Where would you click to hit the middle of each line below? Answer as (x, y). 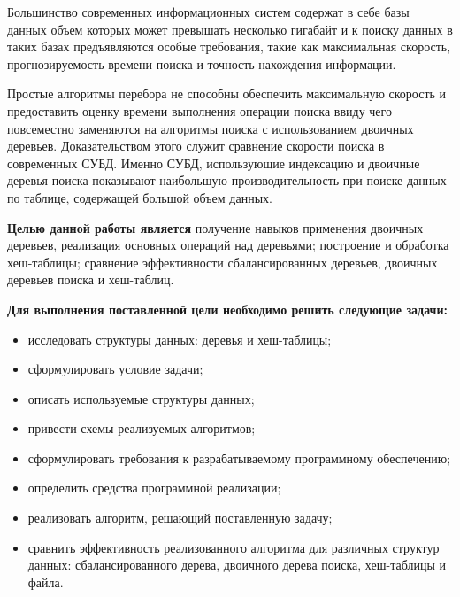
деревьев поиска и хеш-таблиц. (91, 279)
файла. (46, 581)
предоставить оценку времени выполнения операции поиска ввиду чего (199, 110)
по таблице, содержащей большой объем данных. (140, 197)
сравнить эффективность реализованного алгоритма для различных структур (234, 547)
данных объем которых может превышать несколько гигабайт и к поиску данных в (230, 29)
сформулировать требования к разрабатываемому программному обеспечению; (239, 457)
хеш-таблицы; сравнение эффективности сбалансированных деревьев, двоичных (222, 262)
